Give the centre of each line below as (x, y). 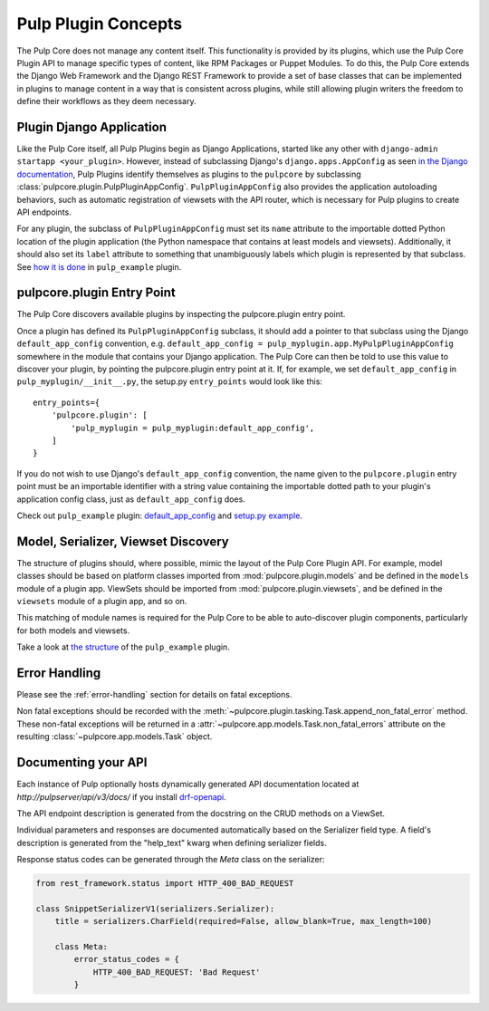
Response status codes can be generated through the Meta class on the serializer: (171, 860)
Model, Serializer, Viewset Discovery (123, 541)
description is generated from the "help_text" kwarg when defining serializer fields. (172, 842)
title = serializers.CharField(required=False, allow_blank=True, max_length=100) (244, 921)
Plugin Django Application (92, 127)
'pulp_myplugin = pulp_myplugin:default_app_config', (193, 428)
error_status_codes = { (127, 959)
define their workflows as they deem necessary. (106, 101)
